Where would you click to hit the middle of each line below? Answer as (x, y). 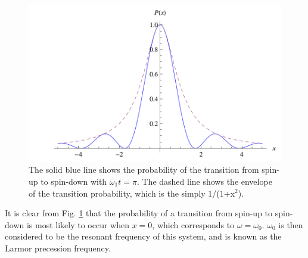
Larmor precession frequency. (58, 248)
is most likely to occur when (78, 224)
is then (291, 224)
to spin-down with (74, 181)
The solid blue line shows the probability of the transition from (144, 170)
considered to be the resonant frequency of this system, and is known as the (143, 236)
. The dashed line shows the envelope (204, 181)
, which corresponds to (193, 224)
